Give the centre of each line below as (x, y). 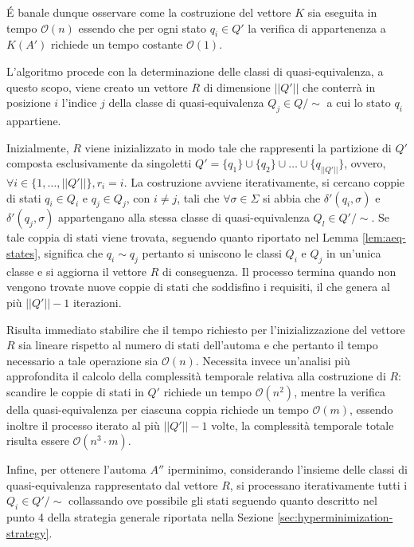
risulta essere (38, 441)
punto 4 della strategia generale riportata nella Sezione (140, 517)
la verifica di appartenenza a (317, 28)
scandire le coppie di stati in (75, 391)
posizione (29, 102)
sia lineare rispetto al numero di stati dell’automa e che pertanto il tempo (198, 345)
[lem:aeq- (384, 237)
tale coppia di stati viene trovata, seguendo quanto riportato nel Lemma (183, 237)
